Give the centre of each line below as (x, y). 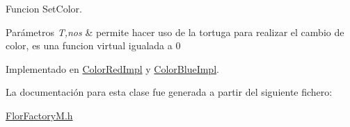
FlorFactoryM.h (39, 115)
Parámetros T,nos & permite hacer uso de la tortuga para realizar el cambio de (175, 32)
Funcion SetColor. (44, 8)
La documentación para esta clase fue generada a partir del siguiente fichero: (169, 92)
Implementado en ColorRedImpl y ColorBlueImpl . (112, 68)
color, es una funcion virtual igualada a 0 (93, 45)
